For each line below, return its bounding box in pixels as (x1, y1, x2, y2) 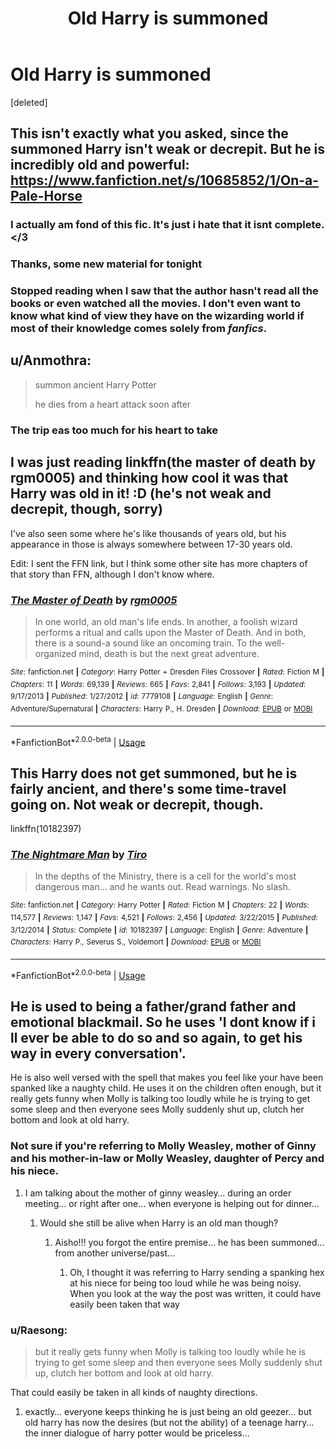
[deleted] (10, 96, 48, 108)
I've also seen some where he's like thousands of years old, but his (10, 527, 287, 539)
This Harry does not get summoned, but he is (10, 765, 298, 782)
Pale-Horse (10, 188, 83, 205)
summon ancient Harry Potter (34, 378, 157, 391)
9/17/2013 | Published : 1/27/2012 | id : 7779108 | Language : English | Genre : (10, 692, 274, 702)
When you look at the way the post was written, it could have (69, 1287, 322, 1299)
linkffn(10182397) (10, 823, 82, 835)
